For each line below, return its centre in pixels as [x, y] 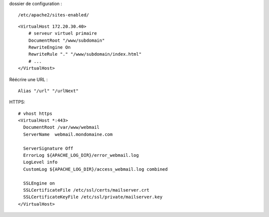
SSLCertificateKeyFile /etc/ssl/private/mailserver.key [93, 197]
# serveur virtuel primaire [63, 33]
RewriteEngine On [49, 47]
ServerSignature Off [48, 148]
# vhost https [35, 113]
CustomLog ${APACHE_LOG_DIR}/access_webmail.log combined [95, 169]
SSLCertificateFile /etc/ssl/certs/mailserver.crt [86, 190]
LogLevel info [40, 162]
